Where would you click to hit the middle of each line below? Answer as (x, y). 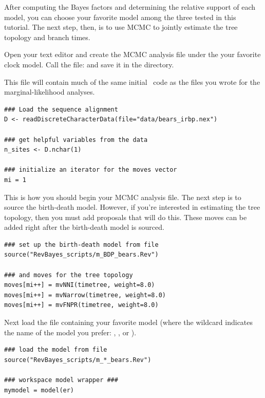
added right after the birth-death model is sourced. (84, 227)
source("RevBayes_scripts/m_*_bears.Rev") (78, 360)
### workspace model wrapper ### (61, 380)
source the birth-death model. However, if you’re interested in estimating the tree (132, 207)
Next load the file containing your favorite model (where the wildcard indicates (129, 322)
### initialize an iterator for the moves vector (91, 170)
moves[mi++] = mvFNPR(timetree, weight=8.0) (81, 305)
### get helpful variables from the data (76, 140)
